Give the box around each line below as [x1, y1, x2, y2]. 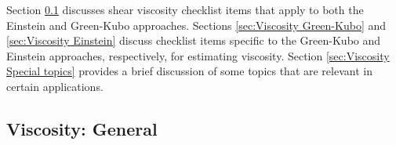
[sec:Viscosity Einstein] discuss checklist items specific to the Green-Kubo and [6, 32, 381, 49]
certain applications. [6, 78, 104, 94]
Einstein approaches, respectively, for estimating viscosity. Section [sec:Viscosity [6, 47, 390, 63]
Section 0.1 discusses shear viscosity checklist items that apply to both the [6, 2, 364, 17]
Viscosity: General [6, 116, 158, 140]
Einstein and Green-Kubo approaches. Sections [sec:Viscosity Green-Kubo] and [6, 16, 387, 33]
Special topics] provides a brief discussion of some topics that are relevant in [6, 63, 372, 79]
